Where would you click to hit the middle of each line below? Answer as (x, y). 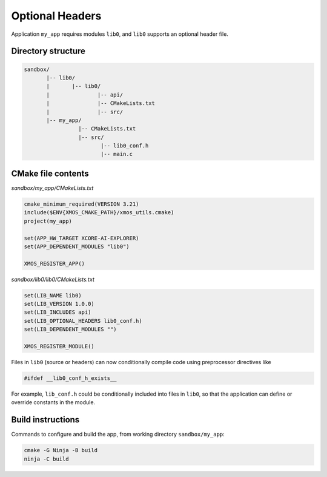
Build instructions (45, 420)
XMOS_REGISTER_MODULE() (59, 346)
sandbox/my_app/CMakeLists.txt (52, 188)
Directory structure (48, 51)
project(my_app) (48, 221)
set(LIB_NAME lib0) (53, 295)
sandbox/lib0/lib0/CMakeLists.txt (53, 279)
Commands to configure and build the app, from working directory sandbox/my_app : (118, 435)
